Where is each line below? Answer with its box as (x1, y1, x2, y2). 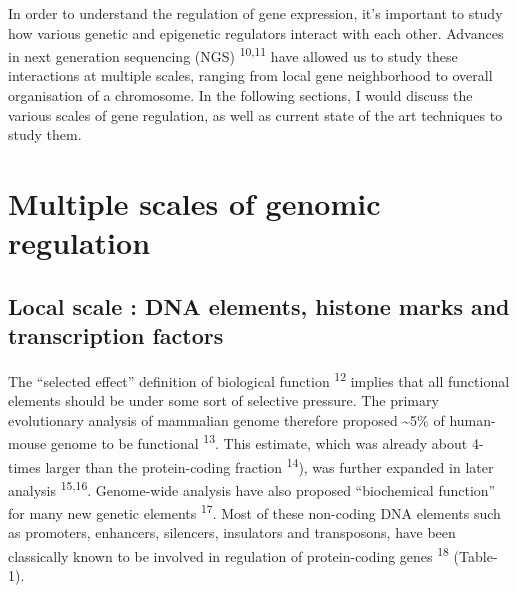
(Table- (453, 545, 498, 566)
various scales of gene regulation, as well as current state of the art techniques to (8, 104, 503, 125)
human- (449, 409, 496, 430)
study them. (8, 124, 82, 145)
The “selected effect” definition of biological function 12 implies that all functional (8, 367, 510, 391)
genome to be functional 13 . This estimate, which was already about (50, 430, 468, 454)
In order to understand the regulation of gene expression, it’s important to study (8, 3, 503, 23)
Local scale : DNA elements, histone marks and (8, 290, 510, 321)
